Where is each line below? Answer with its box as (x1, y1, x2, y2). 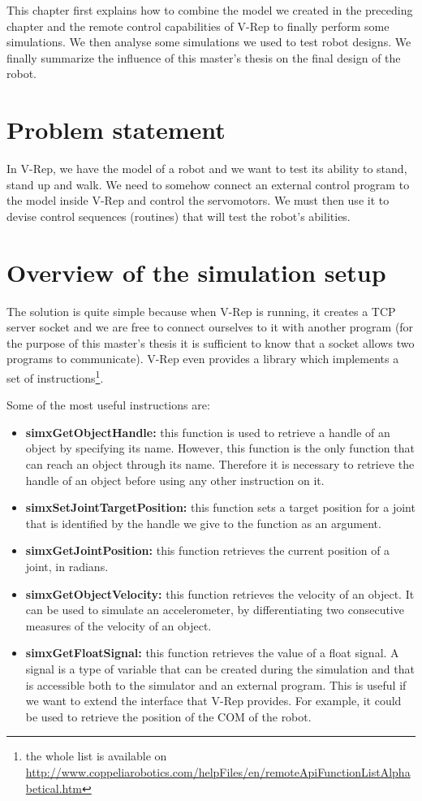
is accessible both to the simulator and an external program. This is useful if (25, 676, 407, 693)
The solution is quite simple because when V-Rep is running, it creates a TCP (6, 302, 396, 319)
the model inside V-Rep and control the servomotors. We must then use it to (6, 192, 390, 209)
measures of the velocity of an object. (25, 617, 212, 634)
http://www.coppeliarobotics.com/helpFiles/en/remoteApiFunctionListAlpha (25, 763, 411, 780)
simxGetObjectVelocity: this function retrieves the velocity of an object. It (25, 585, 415, 602)
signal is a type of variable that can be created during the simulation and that (25, 660, 415, 677)
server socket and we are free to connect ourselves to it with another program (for (6, 318, 414, 336)
